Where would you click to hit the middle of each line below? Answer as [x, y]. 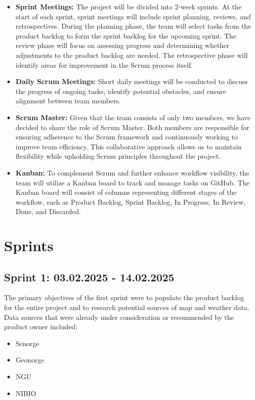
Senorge [27, 343]
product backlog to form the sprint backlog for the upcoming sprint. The [126, 35]
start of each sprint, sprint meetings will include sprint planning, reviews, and [133, 16]
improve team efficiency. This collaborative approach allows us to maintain [129, 146]
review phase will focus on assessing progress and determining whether [122, 45]
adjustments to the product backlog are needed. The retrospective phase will [132, 55]
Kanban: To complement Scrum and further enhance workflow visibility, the [132, 172]
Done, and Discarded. [48, 211]
